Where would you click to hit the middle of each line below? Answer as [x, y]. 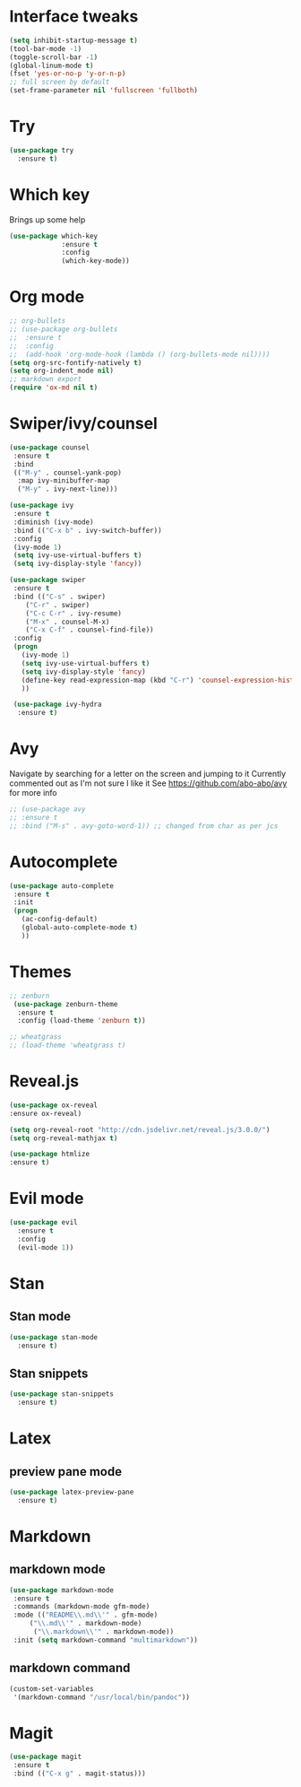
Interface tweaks [74, 17]
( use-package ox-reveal [54, 1105]
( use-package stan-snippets [62, 1394]
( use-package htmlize [50, 1155]
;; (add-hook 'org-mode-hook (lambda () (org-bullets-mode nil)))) [140, 354]
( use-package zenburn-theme [65, 1004]
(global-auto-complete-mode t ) [80, 928]
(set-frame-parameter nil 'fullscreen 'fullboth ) [104, 91]
